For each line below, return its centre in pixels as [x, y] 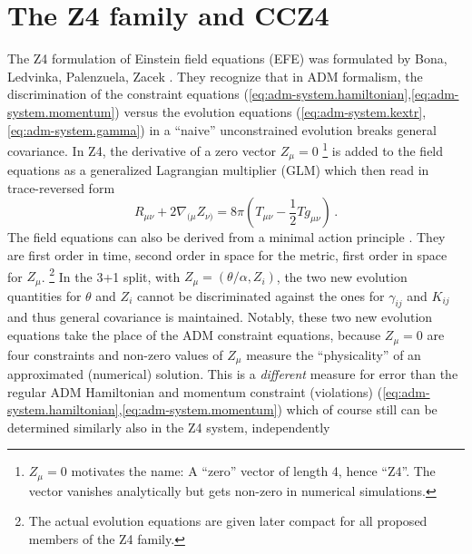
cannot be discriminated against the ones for [261, 295]
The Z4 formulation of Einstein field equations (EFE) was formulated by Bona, [227, 58]
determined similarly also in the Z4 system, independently [169, 427]
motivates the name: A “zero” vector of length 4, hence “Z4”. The [253, 471]
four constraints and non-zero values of [115, 354]
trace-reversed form [61, 187]
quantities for [44, 295]
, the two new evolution [342, 276]
